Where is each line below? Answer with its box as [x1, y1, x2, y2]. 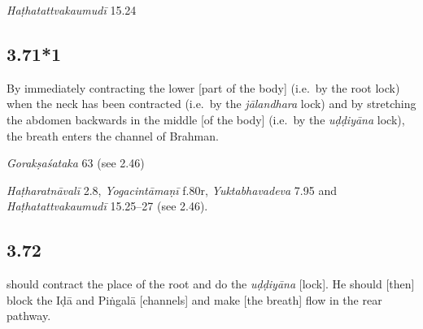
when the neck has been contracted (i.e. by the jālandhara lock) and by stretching [7, 95, 416, 112]
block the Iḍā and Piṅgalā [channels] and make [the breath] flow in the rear [7, 291, 382, 308]
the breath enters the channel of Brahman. [7, 127, 219, 144]
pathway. [7, 307, 51, 324]
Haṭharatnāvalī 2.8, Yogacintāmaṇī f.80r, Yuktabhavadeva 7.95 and [7, 181, 337, 198]
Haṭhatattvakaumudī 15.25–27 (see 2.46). [7, 197, 208, 214]
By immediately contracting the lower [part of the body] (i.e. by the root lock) [7, 79, 400, 96]
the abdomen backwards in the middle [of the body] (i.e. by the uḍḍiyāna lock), [7, 110, 405, 128]
